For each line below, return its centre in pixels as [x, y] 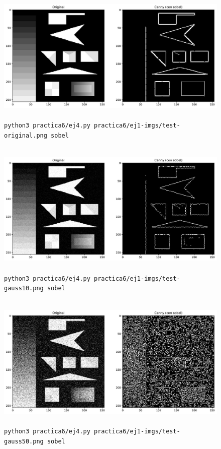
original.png [26, 135]
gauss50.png [24, 442]
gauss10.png [24, 288]
